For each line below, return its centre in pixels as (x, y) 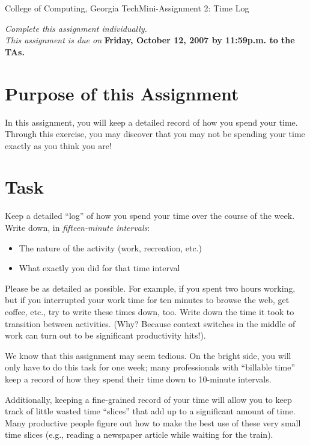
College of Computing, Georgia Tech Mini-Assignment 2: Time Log (127, 8)
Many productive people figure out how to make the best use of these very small (153, 422)
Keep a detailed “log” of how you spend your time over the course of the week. (150, 216)
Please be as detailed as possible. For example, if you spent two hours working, (150, 288)
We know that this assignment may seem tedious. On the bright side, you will (148, 355)
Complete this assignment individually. (76, 28)
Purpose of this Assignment (122, 93)
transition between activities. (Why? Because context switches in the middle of (150, 323)
